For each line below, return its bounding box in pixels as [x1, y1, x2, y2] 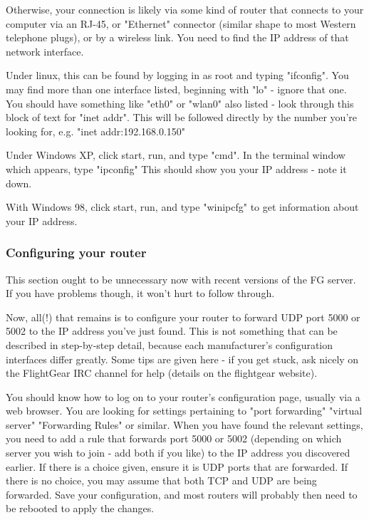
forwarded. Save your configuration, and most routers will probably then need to [6, 487, 358, 501]
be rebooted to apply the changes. [6, 501, 155, 516]
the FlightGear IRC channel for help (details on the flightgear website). [6, 365, 318, 380]
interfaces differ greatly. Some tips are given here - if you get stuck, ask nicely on [6, 351, 359, 366]
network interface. [6, 43, 84, 58]
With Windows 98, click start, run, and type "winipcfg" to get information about [6, 199, 359, 214]
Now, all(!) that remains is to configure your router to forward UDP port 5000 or [6, 309, 360, 324]
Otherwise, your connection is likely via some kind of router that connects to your [6, 2, 364, 16]
